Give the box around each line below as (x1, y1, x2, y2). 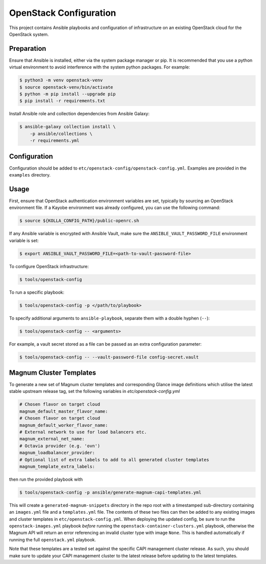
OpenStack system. (9, 31, 49, 37)
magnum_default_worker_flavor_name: (19, 422, 108, 428)
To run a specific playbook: (9, 289, 65, 295)
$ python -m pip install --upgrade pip (19, 91, 116, 97)
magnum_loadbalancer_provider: (19, 450, 96, 456)
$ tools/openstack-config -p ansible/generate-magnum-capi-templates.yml (19, 490, 201, 495)
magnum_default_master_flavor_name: (19, 408, 108, 414)
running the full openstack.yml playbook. (9, 536, 96, 542)
